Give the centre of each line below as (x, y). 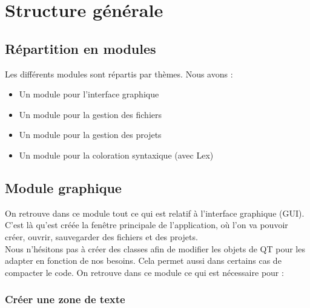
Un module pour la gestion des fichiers (90, 114)
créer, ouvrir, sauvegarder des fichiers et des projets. (101, 236)
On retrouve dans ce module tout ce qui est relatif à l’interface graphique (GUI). (155, 213)
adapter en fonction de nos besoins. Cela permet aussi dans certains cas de (143, 260)
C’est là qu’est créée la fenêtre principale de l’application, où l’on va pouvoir (147, 225)
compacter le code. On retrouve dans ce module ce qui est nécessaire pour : (144, 272)
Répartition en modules (81, 48)
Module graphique (63, 187)
